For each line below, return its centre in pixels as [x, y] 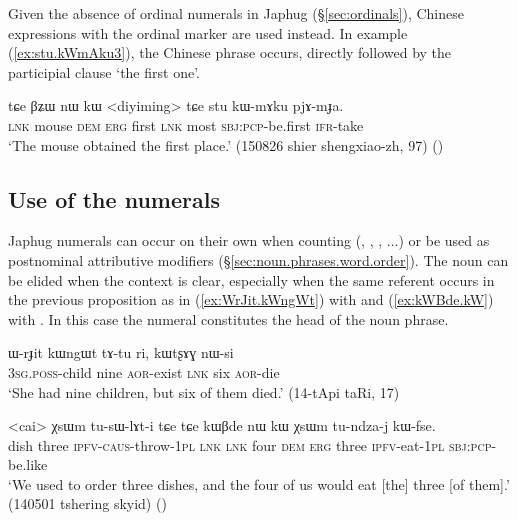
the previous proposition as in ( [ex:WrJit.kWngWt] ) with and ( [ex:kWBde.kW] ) [251, 299]
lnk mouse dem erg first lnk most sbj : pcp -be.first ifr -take [186, 124]
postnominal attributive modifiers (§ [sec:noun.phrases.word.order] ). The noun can [258, 259]
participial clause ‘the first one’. [104, 71]
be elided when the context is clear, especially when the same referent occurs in [251, 279]
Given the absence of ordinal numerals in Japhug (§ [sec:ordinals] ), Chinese [236, 13]
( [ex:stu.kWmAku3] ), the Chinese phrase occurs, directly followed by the [230, 52]
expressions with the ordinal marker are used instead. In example [208, 32]
